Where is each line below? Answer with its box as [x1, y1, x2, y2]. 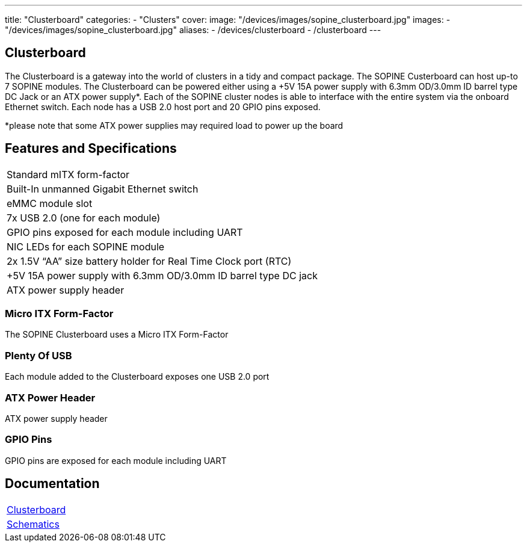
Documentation [5, 476, 100, 492]
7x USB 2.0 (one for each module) [7, 211, 161, 224]
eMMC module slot [7, 197, 93, 209]
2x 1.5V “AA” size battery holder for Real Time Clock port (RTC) [7, 255, 292, 267]
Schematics [7, 518, 60, 530]
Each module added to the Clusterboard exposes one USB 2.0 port [5, 371, 270, 382]
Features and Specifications [5, 141, 177, 156]
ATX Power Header [5, 391, 96, 404]
